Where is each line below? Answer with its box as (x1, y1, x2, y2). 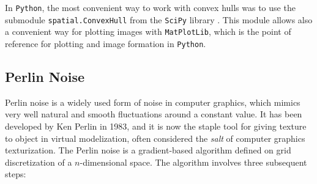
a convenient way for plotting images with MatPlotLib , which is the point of (5, 25, 291, 38)
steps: (5, 167, 26, 180)
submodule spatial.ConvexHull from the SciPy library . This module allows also (5, 13, 313, 26)
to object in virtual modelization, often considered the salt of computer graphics (5, 131, 305, 144)
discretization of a (5, 155, 72, 168)
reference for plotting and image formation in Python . (5, 37, 206, 50)
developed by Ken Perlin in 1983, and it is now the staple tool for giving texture (5, 120, 307, 133)
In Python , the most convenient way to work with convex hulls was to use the (5, 1, 296, 13)
